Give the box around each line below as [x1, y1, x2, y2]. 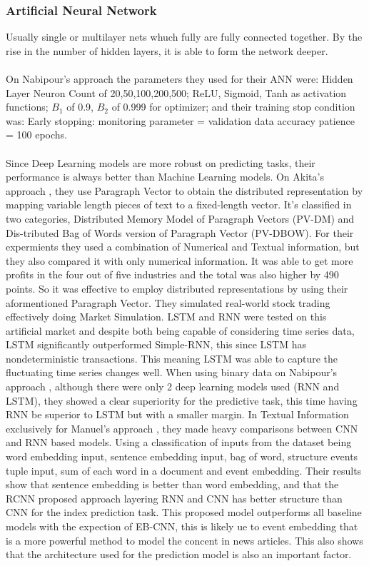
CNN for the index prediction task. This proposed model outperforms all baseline [6, 505, 362, 520]
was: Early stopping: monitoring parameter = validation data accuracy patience [6, 113, 355, 128]
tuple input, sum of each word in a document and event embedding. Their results [6, 463, 362, 477]
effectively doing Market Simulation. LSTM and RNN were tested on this [6, 309, 327, 324]
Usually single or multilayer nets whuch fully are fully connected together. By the [6, 29, 363, 44]
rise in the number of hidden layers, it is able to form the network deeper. [6, 43, 328, 58]
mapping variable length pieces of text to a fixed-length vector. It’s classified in [6, 197, 352, 212]
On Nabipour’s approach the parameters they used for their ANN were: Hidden [6, 71, 353, 86]
